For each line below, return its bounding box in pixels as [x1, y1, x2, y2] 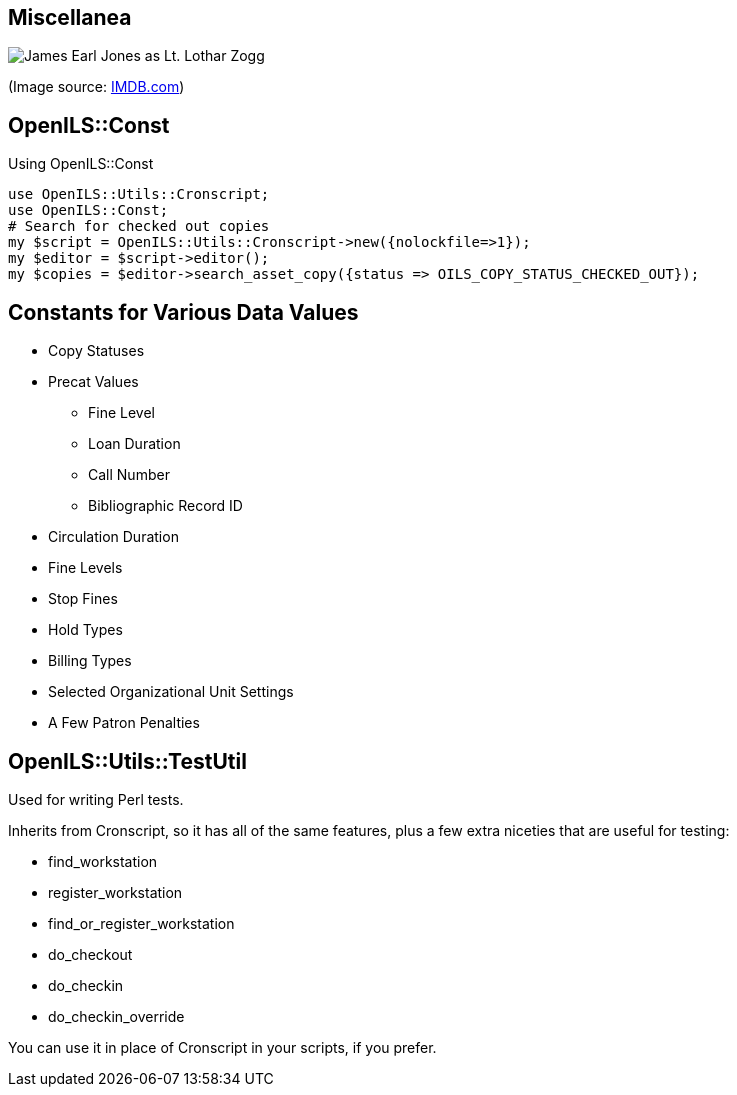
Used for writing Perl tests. [8, 790, 184, 808]
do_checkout [48, 945, 133, 963]
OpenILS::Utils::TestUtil [8, 748, 247, 774]
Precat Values [48, 373, 139, 391]
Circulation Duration [48, 528, 179, 546]
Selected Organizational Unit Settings [48, 683, 294, 701]
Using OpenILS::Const [8, 155, 154, 173]
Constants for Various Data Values [8, 299, 359, 325]
